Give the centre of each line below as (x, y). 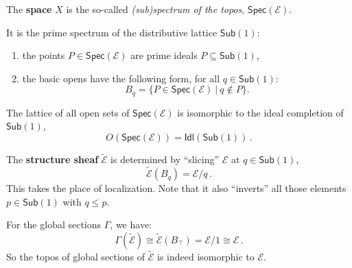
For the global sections (54, 224)
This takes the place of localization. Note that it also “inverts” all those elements (176, 188)
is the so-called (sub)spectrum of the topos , (155, 9)
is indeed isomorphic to (206, 257)
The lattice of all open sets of (68, 112)
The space (29, 9)
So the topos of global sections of (76, 257)
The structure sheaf (52, 159)
